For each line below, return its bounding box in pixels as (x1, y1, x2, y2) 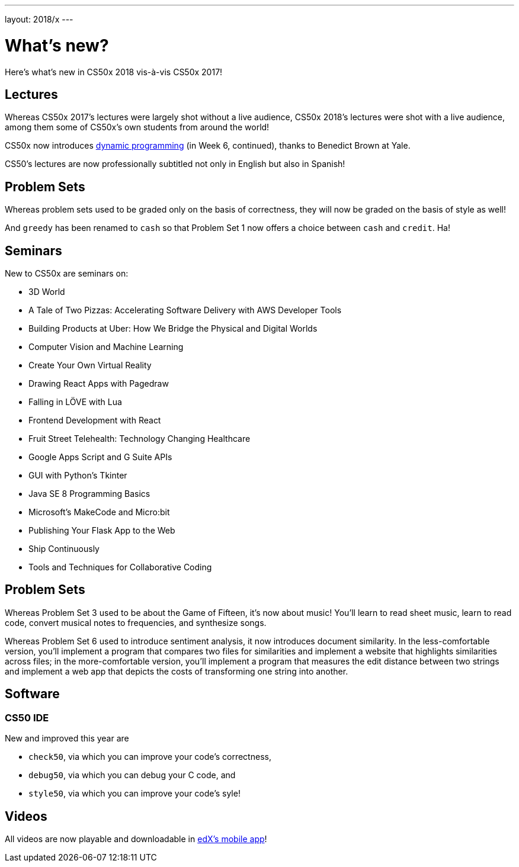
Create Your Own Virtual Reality (28, 360, 152, 371)
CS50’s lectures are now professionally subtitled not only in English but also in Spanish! (5, 159, 345, 169)
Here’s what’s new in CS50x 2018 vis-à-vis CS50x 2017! (5, 66, 223, 77)
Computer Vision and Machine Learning (28, 342, 184, 352)
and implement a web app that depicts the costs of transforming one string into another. (5, 666, 348, 676)
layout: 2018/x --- (5, 14, 73, 24)
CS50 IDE (5, 711, 49, 724)
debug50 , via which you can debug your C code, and (28, 770, 236, 781)
